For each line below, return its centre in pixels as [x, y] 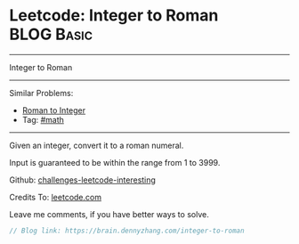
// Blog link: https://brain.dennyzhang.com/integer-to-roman [127, 231]
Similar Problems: [41, 93]
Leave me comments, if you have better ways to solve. [109, 214]
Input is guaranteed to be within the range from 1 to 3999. [115, 162]
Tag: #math [43, 119]
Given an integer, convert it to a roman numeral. [97, 145]
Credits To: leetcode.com [56, 197]
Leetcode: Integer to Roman [114, 16]
